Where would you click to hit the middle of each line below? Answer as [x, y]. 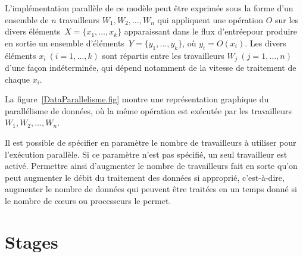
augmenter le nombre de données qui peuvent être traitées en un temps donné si [151, 189]
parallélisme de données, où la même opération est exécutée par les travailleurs [148, 110]
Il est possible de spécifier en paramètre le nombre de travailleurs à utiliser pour [151, 142]
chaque [17, 79]
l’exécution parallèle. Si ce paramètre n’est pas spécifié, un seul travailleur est [146, 154]
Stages [32, 241]
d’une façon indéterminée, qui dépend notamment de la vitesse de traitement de [151, 68]
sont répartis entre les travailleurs [163, 55]
